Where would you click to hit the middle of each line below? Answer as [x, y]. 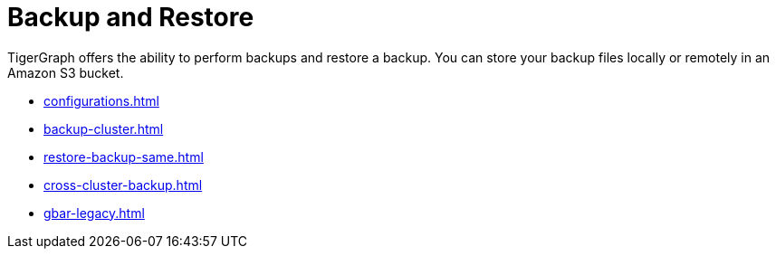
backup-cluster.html [104, 128]
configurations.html [101, 100]
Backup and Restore [131, 17]
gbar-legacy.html [94, 213]
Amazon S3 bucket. [66, 72]
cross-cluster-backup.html [123, 185]
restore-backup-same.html [124, 156]
